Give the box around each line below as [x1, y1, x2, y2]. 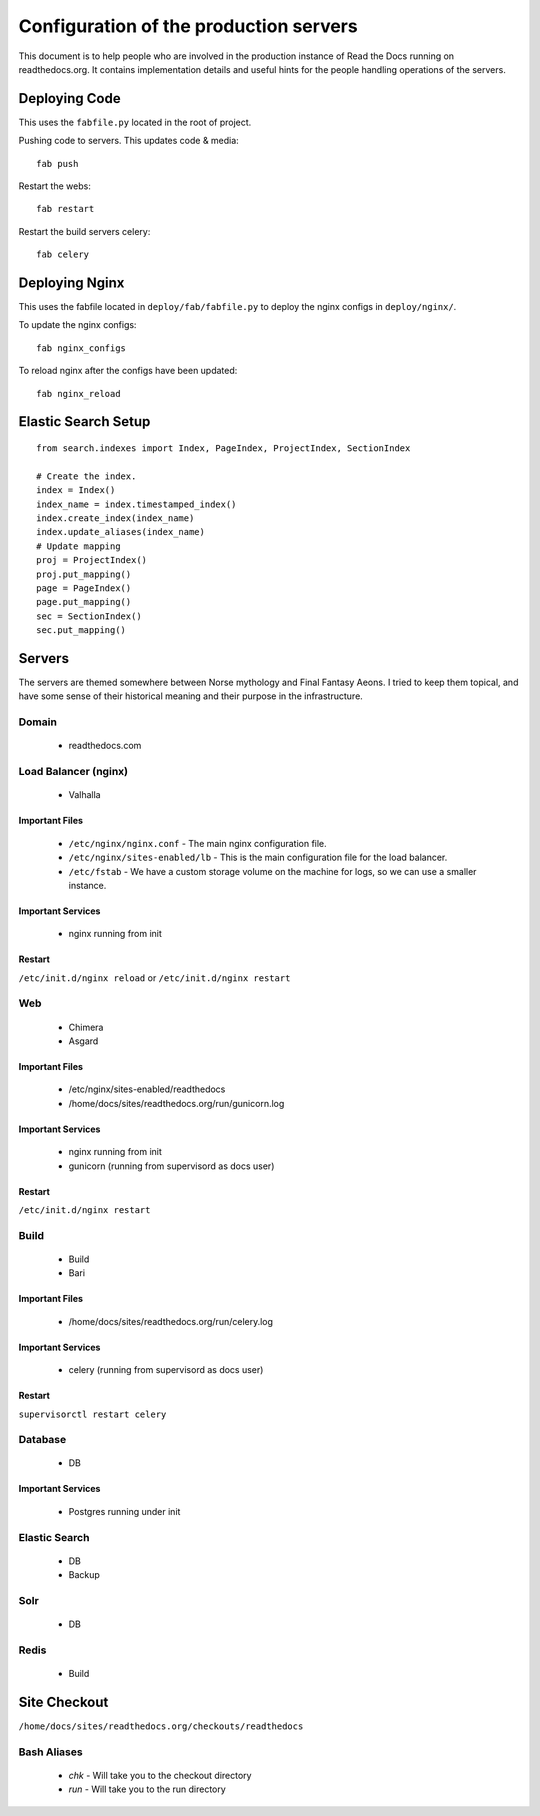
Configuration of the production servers [18, 15, 359, 37]
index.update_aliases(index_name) [36, 526, 205, 538]
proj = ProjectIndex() [36, 555, 148, 566]
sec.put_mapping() [36, 625, 127, 636]
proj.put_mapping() [36, 568, 132, 580]
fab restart [36, 203, 95, 215]
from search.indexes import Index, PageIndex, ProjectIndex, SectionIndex [36, 443, 411, 454]
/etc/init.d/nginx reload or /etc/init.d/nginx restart [18, 971, 291, 984]
